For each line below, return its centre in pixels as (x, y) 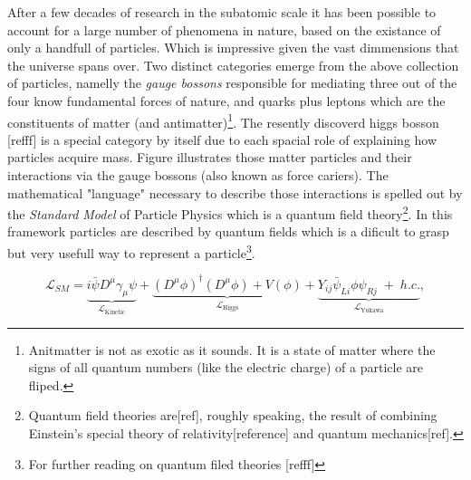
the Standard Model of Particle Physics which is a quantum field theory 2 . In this (230, 212)
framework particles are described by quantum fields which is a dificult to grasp (228, 231)
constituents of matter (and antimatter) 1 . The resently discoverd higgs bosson (223, 120)
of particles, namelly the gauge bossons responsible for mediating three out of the (232, 83)
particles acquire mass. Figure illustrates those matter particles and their (210, 157)
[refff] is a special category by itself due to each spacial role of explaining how (222, 139)
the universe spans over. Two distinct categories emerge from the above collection (233, 65)
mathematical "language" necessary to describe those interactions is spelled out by (235, 192)
